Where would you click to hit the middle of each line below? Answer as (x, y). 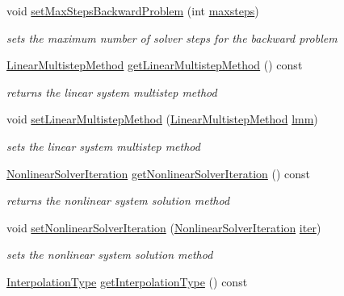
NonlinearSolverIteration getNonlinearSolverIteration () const (159, 173)
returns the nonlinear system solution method (118, 200)
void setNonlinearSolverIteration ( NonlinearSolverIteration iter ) (164, 227)
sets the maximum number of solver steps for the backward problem (172, 38)
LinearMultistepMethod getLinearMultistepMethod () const (155, 65)
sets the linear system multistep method (103, 146)
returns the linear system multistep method (112, 92)
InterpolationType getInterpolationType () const (127, 281)
